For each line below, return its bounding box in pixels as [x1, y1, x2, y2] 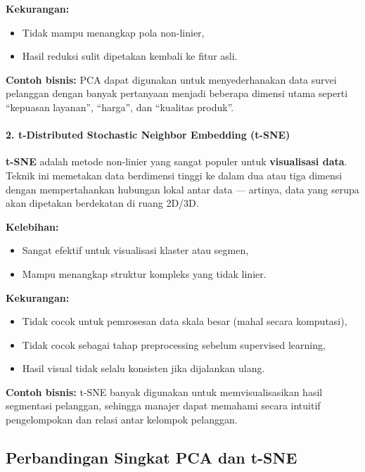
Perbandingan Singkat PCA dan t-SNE [6, 447, 297, 468]
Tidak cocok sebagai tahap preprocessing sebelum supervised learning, [22, 337, 326, 352]
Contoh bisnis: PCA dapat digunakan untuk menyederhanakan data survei [6, 72, 337, 87]
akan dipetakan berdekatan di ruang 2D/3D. [6, 196, 199, 210]
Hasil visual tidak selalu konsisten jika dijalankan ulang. [22, 361, 265, 376]
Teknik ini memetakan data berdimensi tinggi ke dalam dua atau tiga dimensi [6, 167, 342, 182]
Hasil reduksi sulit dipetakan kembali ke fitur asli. [22, 49, 238, 63]
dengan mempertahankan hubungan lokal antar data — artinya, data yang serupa [6, 181, 359, 196]
